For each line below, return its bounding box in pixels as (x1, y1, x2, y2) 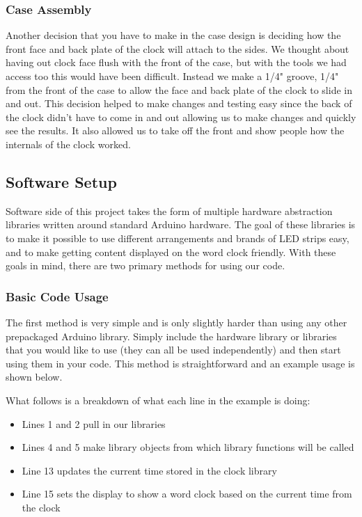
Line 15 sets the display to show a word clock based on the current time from (22, 486, 352, 501)
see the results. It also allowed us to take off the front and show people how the (6, 123, 345, 138)
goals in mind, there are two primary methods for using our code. (6, 258, 285, 273)
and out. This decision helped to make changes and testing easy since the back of (6, 96, 352, 111)
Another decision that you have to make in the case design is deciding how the (6, 28, 341, 42)
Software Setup (6, 170, 117, 192)
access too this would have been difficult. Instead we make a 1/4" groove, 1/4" (6, 69, 339, 83)
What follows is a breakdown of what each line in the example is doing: (6, 392, 310, 407)
